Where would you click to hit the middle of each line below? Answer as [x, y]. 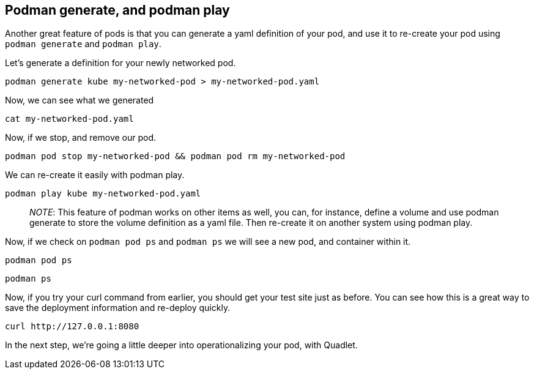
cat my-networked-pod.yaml [69, 119]
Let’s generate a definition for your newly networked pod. [121, 63]
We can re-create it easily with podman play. [95, 175]
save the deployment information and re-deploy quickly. [118, 308]
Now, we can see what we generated [80, 100]
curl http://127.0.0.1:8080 [72, 327]
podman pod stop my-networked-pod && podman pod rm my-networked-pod [175, 156]
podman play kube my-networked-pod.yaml [103, 194]
